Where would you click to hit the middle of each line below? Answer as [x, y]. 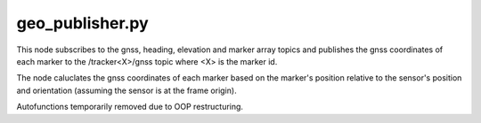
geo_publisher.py [82, 23]
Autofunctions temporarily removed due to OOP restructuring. [130, 107]
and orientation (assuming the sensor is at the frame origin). [126, 90]
